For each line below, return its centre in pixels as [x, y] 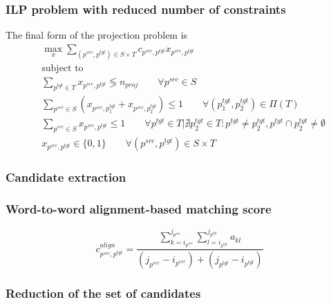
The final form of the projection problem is [97, 35]
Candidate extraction [66, 177]
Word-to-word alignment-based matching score [139, 208]
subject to [63, 68]
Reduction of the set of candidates [103, 293]
